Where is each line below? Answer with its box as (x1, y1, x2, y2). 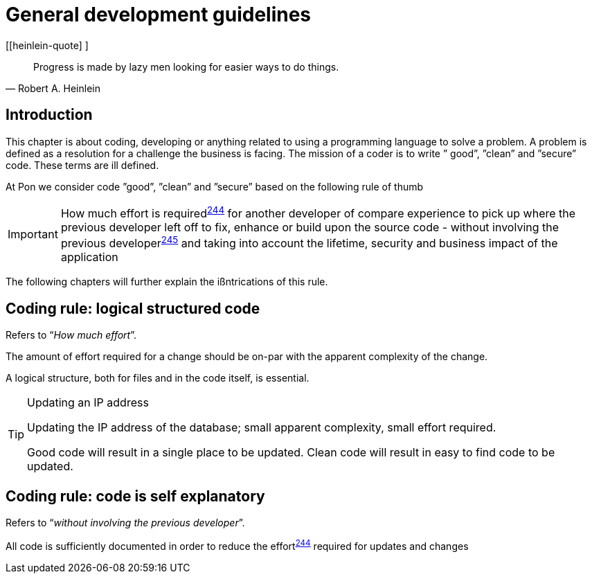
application (60, 250, 118, 265)
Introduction (6, 106, 93, 124)
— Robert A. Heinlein (6, 82, 100, 94)
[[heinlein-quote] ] (6, 39, 89, 51)
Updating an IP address (27, 395, 149, 410)
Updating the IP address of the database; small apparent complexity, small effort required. (27, 420, 496, 435)
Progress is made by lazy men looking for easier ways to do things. (33, 60, 339, 73)
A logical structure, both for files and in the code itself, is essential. (6, 372, 310, 384)
